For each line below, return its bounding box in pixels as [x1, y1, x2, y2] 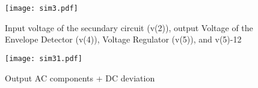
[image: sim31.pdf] [5, 54, 82, 63]
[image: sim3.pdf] [5, 4, 78, 13]
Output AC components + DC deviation [5, 71, 155, 84]
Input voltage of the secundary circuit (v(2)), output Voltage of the [5, 21, 253, 34]
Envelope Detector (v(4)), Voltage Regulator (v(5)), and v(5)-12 [5, 33, 242, 45]
